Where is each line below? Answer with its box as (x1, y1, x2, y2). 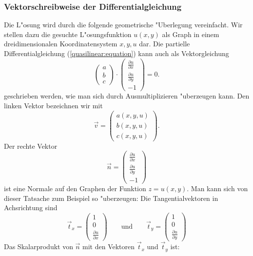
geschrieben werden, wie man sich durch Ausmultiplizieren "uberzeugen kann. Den (4, 91, 250, 101)
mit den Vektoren (82, 241, 135, 252)
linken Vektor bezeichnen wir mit (4, 100, 103, 110)
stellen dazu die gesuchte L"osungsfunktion (4, 29, 132, 39)
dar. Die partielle (139, 39, 190, 49)
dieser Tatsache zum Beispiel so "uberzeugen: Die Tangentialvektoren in (4, 193, 218, 203)
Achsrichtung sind (4, 202, 58, 213)
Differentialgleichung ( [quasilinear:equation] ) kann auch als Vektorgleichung (4, 48, 229, 58)
